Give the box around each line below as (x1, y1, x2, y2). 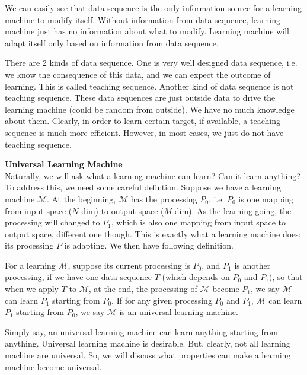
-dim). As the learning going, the (172, 204, 292, 217)
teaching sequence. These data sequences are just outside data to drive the (5, 91, 276, 104)
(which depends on (162, 271, 230, 283)
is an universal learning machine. (119, 306, 238, 318)
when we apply (5, 282, 59, 295)
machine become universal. (5, 360, 102, 373)
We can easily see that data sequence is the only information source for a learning (5, 2, 302, 14)
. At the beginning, (46, 192, 116, 205)
